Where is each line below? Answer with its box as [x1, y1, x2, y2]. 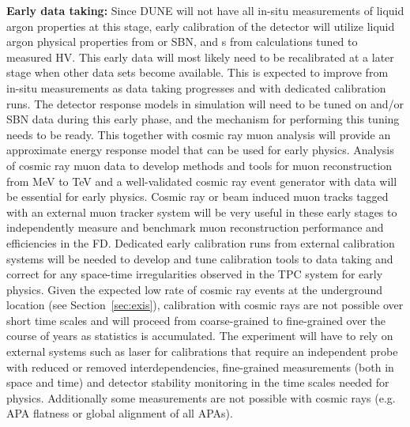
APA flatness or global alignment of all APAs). [6, 405, 233, 421]
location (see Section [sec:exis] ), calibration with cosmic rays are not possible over [6, 297, 404, 313]
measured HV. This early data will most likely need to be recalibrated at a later [6, 48, 394, 65]
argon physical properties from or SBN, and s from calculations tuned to [6, 33, 358, 50]
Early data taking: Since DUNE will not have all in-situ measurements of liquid [6, 2, 404, 18]
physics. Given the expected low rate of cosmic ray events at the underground [6, 281, 383, 297]
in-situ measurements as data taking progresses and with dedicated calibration [6, 79, 386, 96]
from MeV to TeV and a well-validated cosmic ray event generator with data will [6, 172, 397, 189]
